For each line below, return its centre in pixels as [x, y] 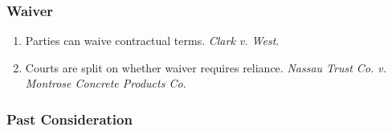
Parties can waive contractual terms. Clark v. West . [152, 41]
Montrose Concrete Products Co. [106, 83]
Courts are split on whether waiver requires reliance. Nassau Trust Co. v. [206, 67]
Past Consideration [69, 119]
